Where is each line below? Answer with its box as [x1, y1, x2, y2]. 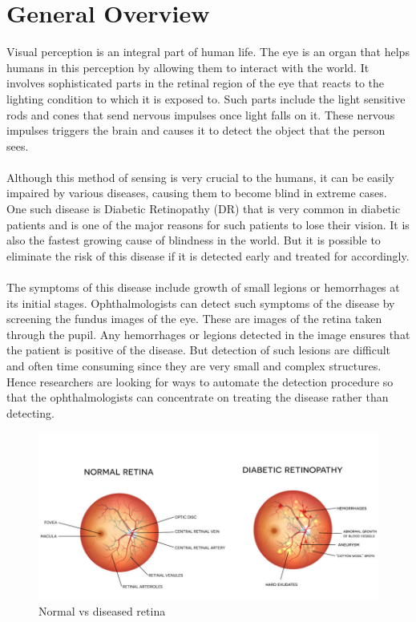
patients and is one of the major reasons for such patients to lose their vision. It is [6, 216, 410, 232]
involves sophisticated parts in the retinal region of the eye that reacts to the [6, 75, 385, 91]
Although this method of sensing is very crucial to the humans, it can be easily [6, 168, 394, 185]
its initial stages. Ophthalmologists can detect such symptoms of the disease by [6, 294, 395, 311]
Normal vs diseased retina [38, 603, 166, 620]
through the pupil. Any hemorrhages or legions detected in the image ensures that [6, 325, 410, 342]
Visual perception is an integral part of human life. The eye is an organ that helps [6, 43, 410, 60]
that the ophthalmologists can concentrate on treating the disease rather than [6, 389, 389, 406]
